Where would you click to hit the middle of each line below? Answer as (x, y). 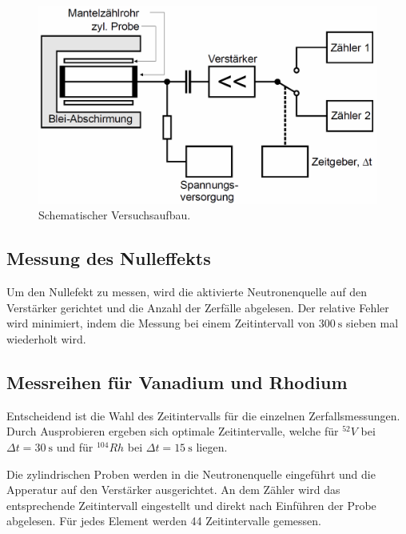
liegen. (212, 446)
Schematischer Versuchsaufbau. (115, 215)
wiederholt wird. (46, 338)
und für (75, 446)
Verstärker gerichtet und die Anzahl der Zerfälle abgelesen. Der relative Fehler (198, 307)
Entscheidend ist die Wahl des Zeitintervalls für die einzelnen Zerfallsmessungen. (203, 415)
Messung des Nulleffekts (109, 258)
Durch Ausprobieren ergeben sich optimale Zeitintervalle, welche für (173, 431)
